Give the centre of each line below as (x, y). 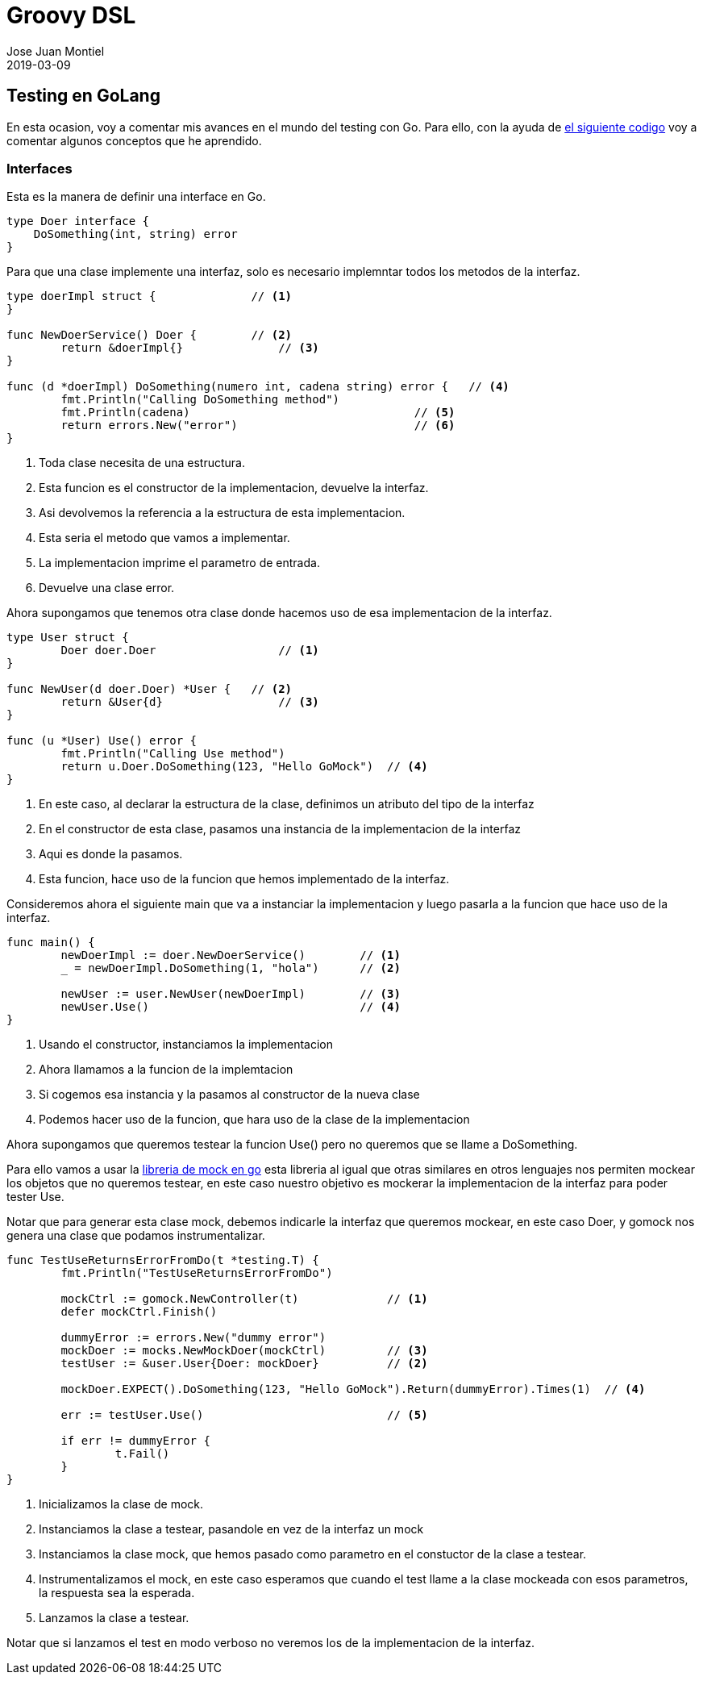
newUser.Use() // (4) (231, 1007)
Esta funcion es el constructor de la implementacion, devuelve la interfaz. (234, 488)
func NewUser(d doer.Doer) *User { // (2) (150, 689)
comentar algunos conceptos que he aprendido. (134, 140)
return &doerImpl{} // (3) (190, 348)
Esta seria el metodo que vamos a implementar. (164, 538)
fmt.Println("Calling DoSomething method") (200, 400)
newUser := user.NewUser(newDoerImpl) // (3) (231, 994)
